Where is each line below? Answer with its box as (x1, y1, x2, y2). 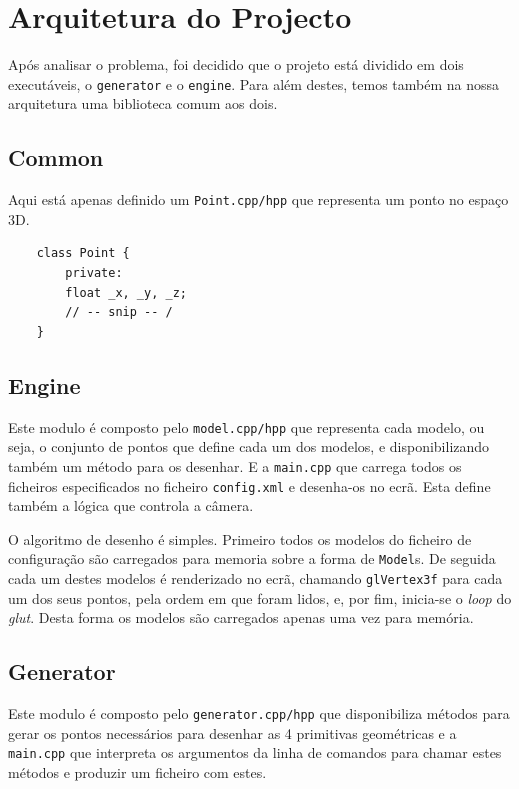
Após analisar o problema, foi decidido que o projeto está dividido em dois (8, 54, 464, 75)
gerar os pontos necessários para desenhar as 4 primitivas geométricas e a (8, 722, 457, 743)
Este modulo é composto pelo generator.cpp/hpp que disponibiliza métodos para (8, 703, 510, 724)
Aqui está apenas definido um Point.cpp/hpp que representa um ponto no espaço (8, 189, 509, 210)
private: (65, 266, 123, 281)
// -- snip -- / (65, 305, 173, 320)
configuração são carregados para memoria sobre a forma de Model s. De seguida (8, 548, 496, 569)
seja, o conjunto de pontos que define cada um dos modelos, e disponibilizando (8, 436, 490, 457)
